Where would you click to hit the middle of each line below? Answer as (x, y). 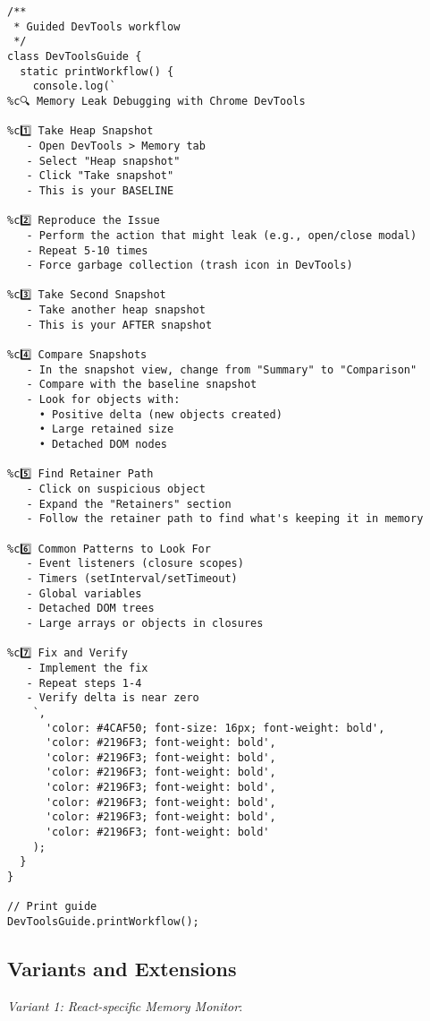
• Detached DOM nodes (103, 445)
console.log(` (74, 86)
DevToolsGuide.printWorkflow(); (103, 922)
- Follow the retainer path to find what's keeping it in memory (225, 519)
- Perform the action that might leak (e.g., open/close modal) (222, 235)
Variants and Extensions (122, 969)
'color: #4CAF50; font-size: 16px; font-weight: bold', (215, 728)
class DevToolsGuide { (75, 56)
